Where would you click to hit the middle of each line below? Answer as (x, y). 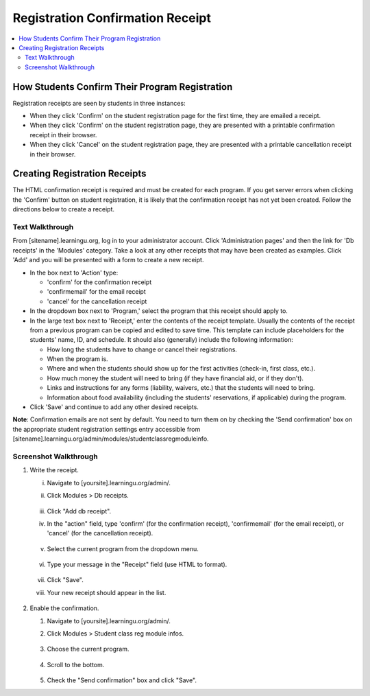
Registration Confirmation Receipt (112, 18)
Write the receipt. (54, 470)
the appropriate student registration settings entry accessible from (107, 429)
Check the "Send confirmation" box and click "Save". (122, 680)
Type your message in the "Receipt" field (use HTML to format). (137, 565)
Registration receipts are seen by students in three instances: (99, 103)
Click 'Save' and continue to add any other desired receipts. (114, 407)
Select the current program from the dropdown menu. (123, 548)
